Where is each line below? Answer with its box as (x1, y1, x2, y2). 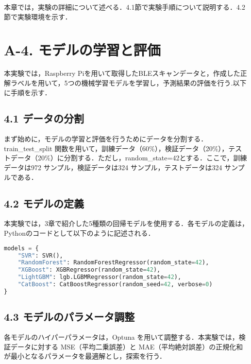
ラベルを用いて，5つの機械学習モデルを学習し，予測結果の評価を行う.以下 (10, 77, 247, 87)
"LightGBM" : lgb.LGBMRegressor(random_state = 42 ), (17, 274, 182, 281)
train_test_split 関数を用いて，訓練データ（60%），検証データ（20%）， (4, 143, 229, 153)
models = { (4, 244, 39, 252)
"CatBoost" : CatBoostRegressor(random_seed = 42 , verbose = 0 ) (17, 281, 213, 288)
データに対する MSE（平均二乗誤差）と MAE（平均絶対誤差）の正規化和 (10, 341, 243, 351)
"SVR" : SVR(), (17, 252, 63, 259)
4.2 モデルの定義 (4, 195, 84, 210)
